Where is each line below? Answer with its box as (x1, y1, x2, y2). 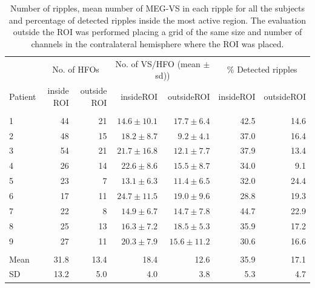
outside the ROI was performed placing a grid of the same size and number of (13, 25, 302, 38)
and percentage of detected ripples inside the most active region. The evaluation (8, 13, 307, 26)
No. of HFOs (52, 63, 99, 76)
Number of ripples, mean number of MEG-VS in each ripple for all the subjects (10, 2, 305, 14)
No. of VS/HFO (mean (115, 57, 201, 70)
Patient (9, 90, 36, 102)
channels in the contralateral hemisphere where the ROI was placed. (31, 37, 284, 50)
